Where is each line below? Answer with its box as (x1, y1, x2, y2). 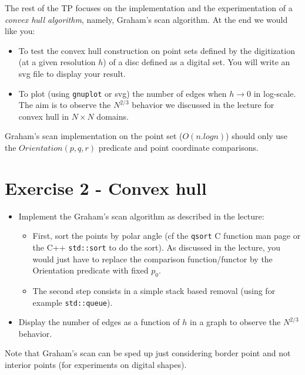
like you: (5, 25, 35, 37)
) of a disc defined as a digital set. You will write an (103, 56, 290, 68)
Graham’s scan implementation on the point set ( (5, 130, 183, 142)
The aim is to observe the (18, 99, 111, 111)
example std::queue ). (32, 296, 113, 308)
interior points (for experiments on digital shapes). (5, 359, 187, 371)
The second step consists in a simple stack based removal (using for (32, 285, 276, 297)
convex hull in (18, 110, 69, 122)
